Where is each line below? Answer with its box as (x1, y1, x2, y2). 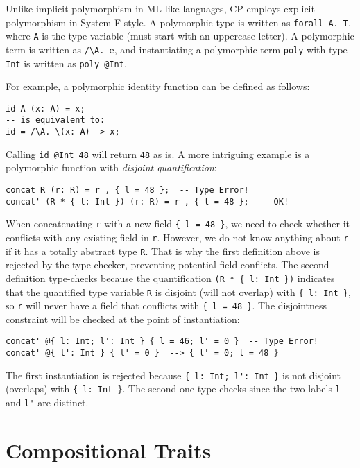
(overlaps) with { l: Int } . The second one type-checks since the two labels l (6, 381, 341, 396)
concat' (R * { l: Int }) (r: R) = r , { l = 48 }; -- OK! (6, 196, 289, 207)
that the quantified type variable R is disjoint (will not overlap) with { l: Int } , (6, 284, 351, 299)
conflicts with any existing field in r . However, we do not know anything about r (6, 230, 349, 244)
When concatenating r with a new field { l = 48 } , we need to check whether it (6, 216, 350, 231)
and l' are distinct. (6, 395, 89, 410)
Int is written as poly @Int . (6, 55, 127, 70)
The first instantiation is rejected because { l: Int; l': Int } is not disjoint (6, 367, 341, 382)
